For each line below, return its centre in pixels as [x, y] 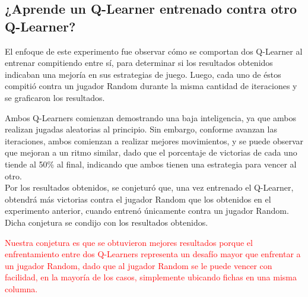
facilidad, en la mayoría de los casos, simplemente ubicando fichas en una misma [151, 277]
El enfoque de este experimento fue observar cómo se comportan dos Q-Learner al [154, 51]
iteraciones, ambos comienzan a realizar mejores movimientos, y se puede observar [154, 140]
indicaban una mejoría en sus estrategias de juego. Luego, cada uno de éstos [143, 74]
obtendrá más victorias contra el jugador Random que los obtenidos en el [138, 199]
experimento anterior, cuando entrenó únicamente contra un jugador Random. [147, 211]
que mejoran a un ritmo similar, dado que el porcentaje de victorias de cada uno [151, 152]
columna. [21, 288]
